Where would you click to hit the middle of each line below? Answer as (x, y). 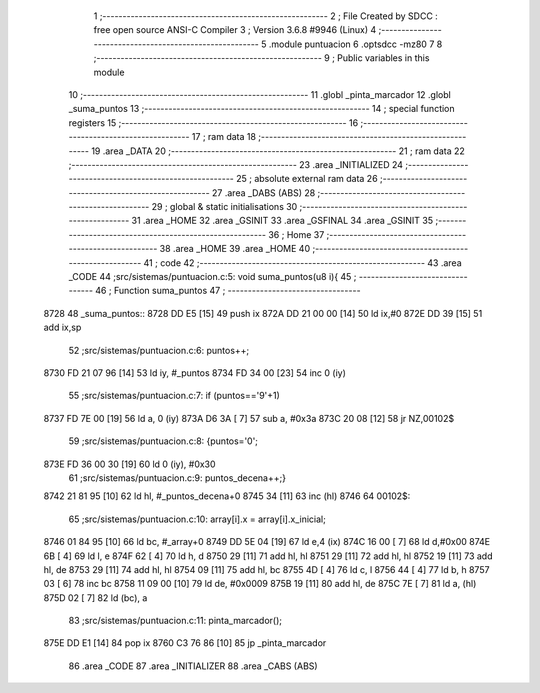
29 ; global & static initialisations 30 (224, 207)
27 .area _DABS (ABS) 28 (263, 192)
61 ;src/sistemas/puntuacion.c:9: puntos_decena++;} (177, 477)
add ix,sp (62, 327)
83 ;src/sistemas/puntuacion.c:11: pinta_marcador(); (175, 621)
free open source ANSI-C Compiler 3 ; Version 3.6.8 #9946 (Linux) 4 (235, 30)
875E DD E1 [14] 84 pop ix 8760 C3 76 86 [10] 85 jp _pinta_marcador (185, 643)
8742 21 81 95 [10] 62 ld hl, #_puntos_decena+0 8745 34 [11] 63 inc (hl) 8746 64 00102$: (227, 496)
